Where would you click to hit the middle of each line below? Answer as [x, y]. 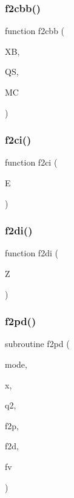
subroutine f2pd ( [37, 344]
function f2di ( [32, 253]
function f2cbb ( [35, 31]
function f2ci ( [31, 162]
